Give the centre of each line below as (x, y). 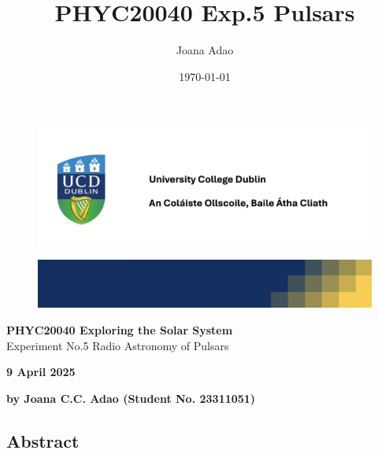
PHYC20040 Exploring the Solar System (120, 330)
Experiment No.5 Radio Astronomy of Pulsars (118, 345)
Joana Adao (205, 50)
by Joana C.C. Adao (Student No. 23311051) (131, 398)
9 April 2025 (41, 372)
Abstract (43, 440)
